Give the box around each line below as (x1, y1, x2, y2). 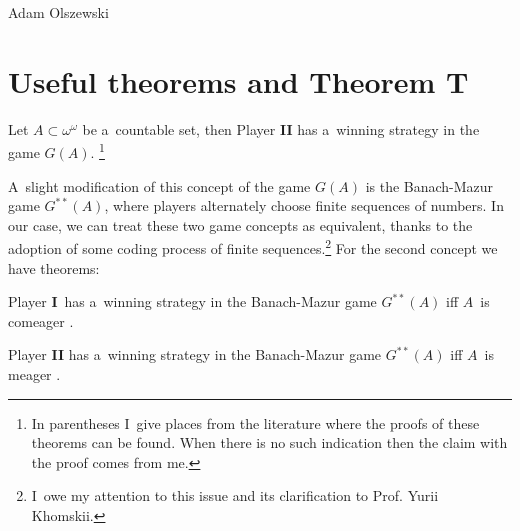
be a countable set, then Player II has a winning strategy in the (82, 118, 480, 139)
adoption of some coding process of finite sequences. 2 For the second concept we (8, 235, 498, 258)
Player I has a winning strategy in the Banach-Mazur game (8, 291, 377, 312)
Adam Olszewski (8, 2, 109, 22)
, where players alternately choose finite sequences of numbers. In (104, 195, 504, 216)
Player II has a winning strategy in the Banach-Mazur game (8, 344, 382, 365)
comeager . (8, 310, 74, 331)
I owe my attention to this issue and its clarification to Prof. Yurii (31, 485, 439, 506)
